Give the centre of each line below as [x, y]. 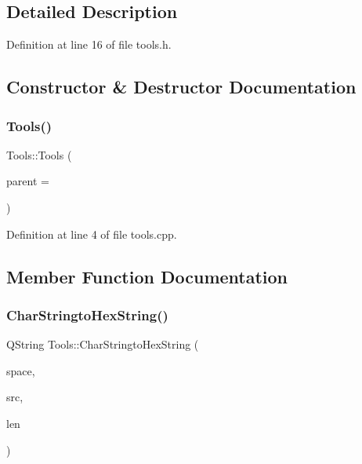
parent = [28, 181]
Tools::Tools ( [39, 154]
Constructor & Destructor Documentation [181, 87]
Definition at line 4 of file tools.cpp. [92, 234]
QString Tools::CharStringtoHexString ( [103, 344]
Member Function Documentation [147, 276]
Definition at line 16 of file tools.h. [89, 44]
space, [21, 370]
